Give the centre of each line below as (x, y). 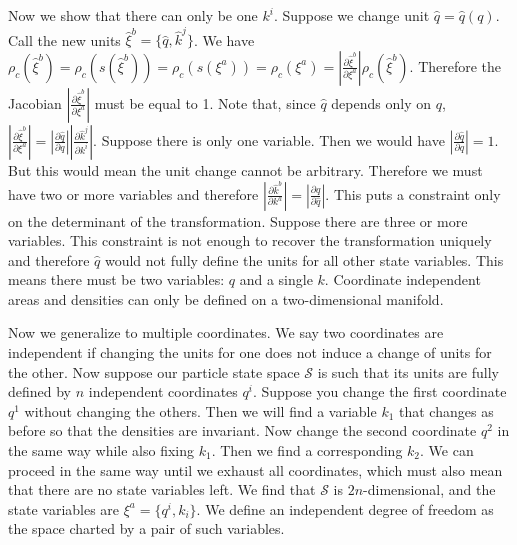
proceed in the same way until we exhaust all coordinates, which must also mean (255, 469)
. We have (224, 39)
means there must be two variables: (116, 279)
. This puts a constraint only (413, 193)
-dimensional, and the (429, 489)
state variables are (64, 508)
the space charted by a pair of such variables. (146, 528)
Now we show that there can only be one (133, 15)
